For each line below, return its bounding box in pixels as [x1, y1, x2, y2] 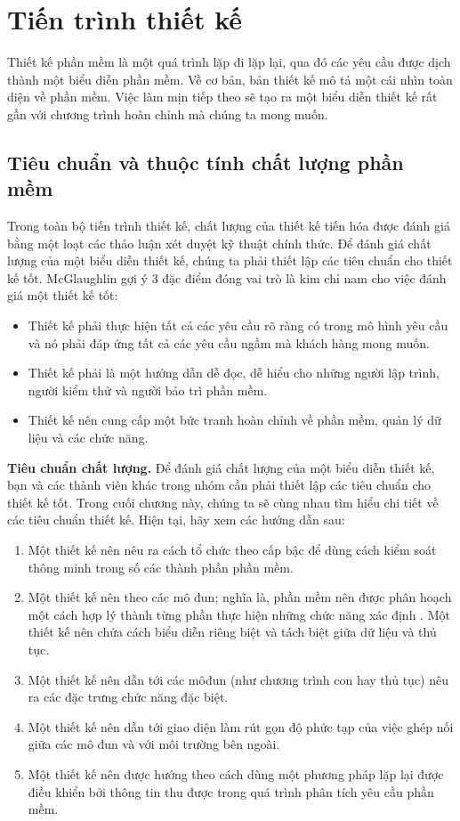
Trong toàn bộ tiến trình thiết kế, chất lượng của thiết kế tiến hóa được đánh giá [7, 216, 450, 235]
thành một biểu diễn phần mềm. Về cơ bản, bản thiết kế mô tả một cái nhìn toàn [7, 69, 453, 88]
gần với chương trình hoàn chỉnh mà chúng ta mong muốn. [7, 104, 328, 123]
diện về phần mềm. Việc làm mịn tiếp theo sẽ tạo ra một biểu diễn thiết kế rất [7, 87, 438, 106]
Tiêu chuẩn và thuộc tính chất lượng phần [7, 148, 404, 175]
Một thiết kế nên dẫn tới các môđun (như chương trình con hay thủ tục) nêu [28, 670, 448, 688]
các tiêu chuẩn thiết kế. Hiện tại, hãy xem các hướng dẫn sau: [7, 510, 345, 529]
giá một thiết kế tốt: [7, 286, 118, 305]
